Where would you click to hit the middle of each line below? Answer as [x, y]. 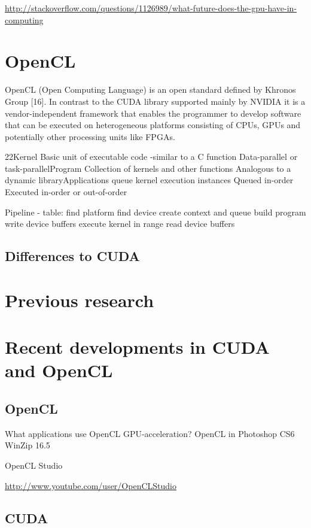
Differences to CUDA [72, 256]
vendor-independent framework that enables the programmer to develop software [153, 113]
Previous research [80, 300]
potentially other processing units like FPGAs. [90, 136]
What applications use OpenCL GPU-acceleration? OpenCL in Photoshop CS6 [150, 433]
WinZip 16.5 [28, 445]
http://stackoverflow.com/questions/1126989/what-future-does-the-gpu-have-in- [151, 8]
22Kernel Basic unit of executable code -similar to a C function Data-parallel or [151, 157]
